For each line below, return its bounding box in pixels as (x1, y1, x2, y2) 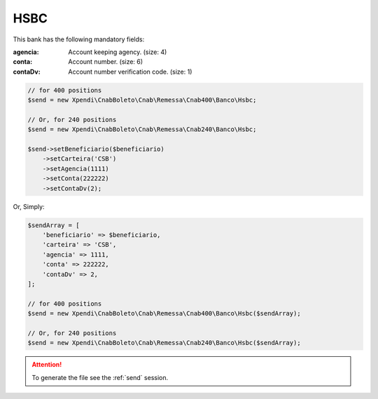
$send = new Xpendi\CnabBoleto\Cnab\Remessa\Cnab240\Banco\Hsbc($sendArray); (27, 339, 301, 347)
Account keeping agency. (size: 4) (68, 48, 167, 56)
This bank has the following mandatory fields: (13, 35, 145, 43)
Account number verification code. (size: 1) (68, 67, 192, 76)
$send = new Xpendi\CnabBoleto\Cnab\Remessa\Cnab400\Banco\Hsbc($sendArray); (27, 309, 301, 318)
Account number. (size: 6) (68, 58, 143, 66)
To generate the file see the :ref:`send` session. (31, 373, 169, 381)
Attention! (31, 360, 62, 369)
